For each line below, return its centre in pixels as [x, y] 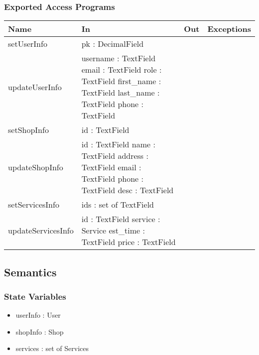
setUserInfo [28, 44]
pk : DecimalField [113, 44]
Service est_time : [113, 231]
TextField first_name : [121, 81]
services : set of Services [52, 348]
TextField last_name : [121, 93]
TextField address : [115, 156]
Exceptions [229, 29]
